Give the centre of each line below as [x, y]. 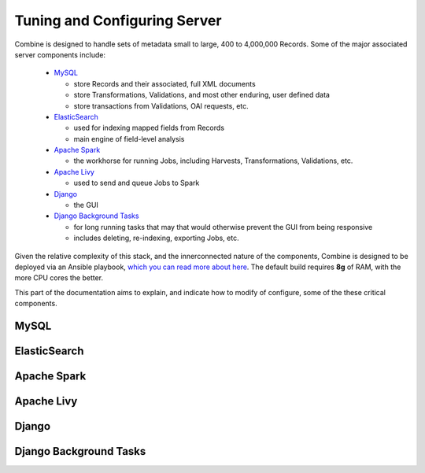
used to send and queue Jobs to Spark [137, 183]
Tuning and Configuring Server [118, 20]
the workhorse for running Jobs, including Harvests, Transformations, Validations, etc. [213, 161]
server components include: [60, 54]
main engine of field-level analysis [129, 139]
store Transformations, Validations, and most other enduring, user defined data [202, 95]
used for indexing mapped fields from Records [149, 128]
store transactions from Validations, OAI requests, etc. [161, 105]
